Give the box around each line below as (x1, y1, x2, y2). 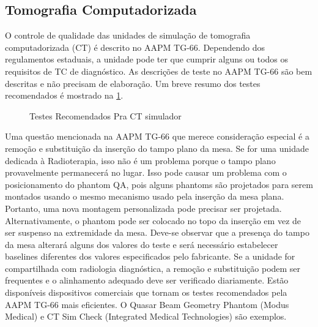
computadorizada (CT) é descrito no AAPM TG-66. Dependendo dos (5, 40, 265, 53)
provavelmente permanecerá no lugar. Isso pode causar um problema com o (5, 166, 287, 179)
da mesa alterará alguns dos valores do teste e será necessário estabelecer (5, 238, 278, 250)
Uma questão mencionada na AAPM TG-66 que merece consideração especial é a (5, 130, 309, 143)
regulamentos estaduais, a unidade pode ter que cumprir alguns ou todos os (5, 53, 289, 66)
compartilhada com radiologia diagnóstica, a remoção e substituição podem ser (5, 261, 301, 274)
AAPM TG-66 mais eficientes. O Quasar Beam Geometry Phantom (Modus (5, 298, 289, 310)
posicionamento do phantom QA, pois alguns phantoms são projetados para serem (5, 178, 313, 190)
